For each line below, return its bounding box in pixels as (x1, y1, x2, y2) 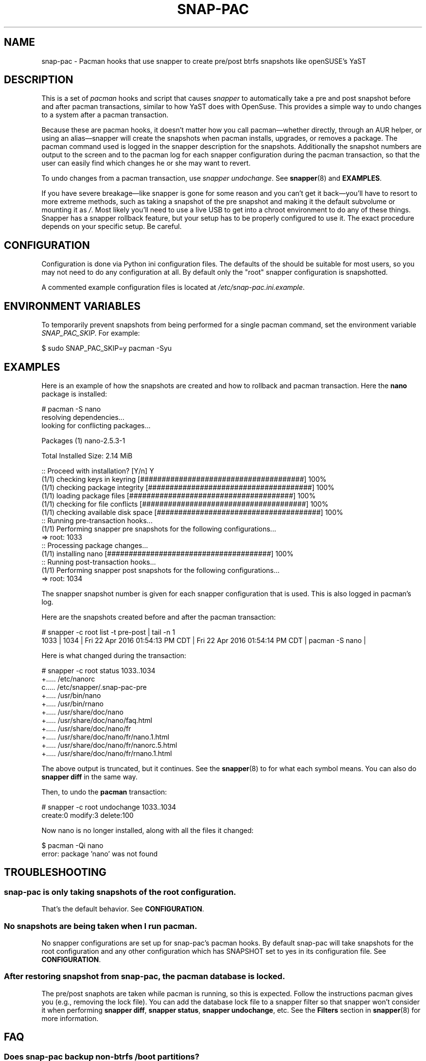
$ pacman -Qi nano (41, 841, 104, 850)
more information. (41, 1014, 99, 1023)
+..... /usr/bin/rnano (41, 699, 104, 708)
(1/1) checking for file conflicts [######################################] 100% (41, 499, 329, 508)
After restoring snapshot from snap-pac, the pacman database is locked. (4, 971, 285, 982)
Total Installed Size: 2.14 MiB (41, 451, 133, 460)
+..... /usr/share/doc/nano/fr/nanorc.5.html (41, 740, 177, 749)
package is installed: (41, 389, 107, 398)
